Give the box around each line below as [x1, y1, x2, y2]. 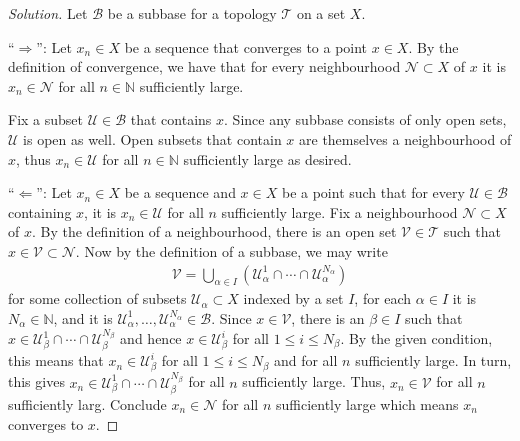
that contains [130, 109, 212, 130]
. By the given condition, [340, 328, 493, 348]
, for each [354, 288, 412, 309]
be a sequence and [124, 182, 236, 203]
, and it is [53, 307, 113, 328]
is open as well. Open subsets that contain [23, 128, 282, 149]
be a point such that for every [281, 182, 465, 203]
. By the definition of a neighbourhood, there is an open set [31, 221, 397, 242]
